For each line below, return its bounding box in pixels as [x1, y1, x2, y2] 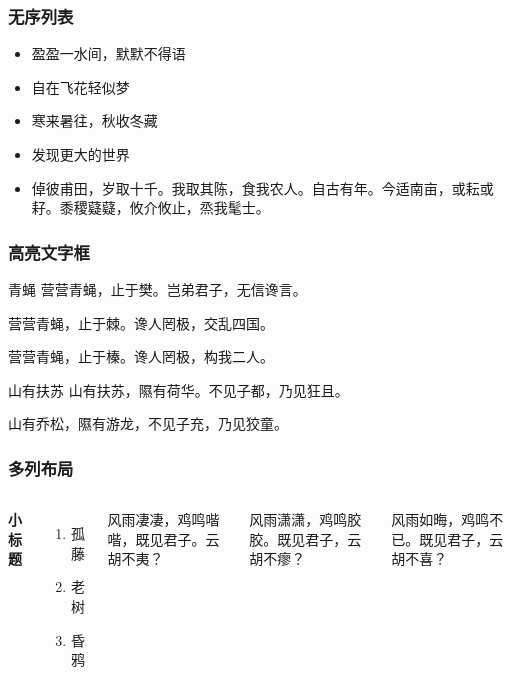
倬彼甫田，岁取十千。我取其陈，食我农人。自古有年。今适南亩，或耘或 [31, 177, 494, 198]
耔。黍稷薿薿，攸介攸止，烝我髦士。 [31, 197, 270, 218]
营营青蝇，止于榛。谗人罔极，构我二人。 [8, 346, 274, 367]
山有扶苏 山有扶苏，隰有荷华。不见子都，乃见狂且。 [8, 379, 349, 400]
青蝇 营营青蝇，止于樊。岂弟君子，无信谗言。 [8, 279, 307, 299]
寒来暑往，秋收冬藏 [31, 110, 158, 131]
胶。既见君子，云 [249, 528, 362, 549]
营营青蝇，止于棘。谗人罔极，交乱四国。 [8, 312, 274, 333]
